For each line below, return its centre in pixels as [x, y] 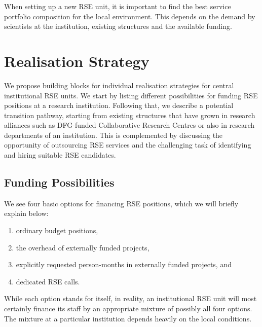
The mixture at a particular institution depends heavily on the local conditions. [128, 318]
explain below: [26, 213]
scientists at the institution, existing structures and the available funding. [118, 26]
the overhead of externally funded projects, [83, 247]
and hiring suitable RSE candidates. [60, 155]
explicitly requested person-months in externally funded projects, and [124, 264]
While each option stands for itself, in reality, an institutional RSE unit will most [130, 298]
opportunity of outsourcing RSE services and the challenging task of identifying [128, 145]
